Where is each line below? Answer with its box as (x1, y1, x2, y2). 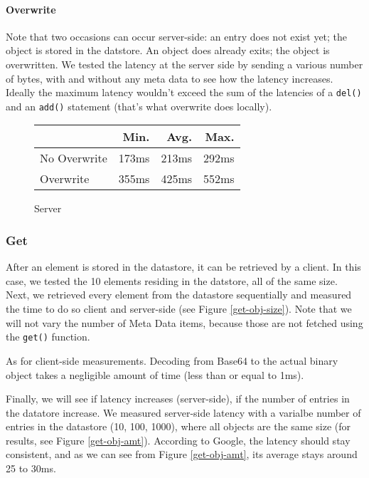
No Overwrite (40, 150, 107, 167)
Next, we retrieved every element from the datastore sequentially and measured (6, 287, 352, 302)
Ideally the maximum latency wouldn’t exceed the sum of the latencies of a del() (6, 85, 362, 100)
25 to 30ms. (6, 461, 56, 476)
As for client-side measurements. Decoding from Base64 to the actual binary (6, 353, 338, 368)
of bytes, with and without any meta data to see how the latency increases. (6, 71, 333, 85)
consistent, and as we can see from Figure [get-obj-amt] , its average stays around (6, 447, 358, 462)
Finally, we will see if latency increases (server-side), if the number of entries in (6, 391, 350, 406)
